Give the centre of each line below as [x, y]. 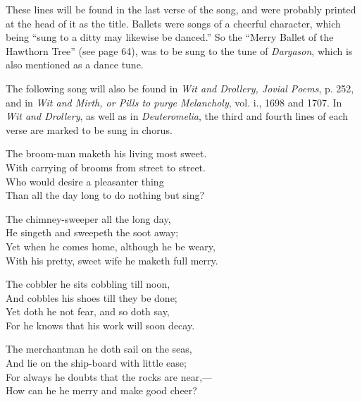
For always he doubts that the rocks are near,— [109, 376]
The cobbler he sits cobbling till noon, [88, 284]
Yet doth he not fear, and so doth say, [88, 311]
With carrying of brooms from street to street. [106, 167]
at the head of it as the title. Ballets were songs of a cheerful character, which [173, 23]
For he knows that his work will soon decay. [100, 325]
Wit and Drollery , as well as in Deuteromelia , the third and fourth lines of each [177, 116]
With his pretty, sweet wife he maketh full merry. [112, 260]
